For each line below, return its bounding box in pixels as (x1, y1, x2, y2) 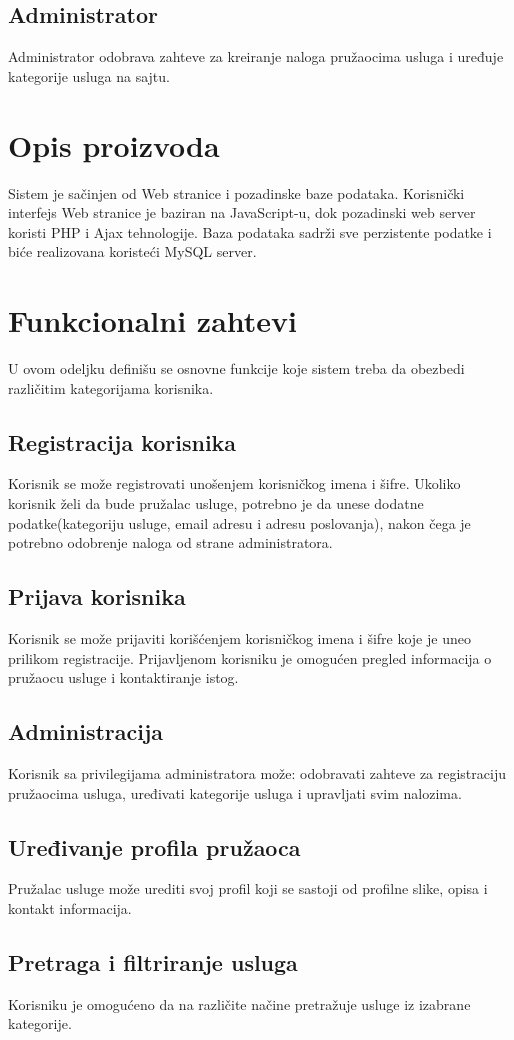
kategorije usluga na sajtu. (8, 65, 170, 86)
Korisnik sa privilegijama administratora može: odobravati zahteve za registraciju (8, 762, 506, 783)
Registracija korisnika (8, 426, 237, 457)
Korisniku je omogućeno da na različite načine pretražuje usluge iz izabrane (8, 993, 471, 1014)
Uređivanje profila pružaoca (8, 831, 301, 862)
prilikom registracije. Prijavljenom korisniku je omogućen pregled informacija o (8, 647, 492, 668)
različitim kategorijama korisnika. (8, 377, 214, 398)
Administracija (8, 716, 164, 747)
